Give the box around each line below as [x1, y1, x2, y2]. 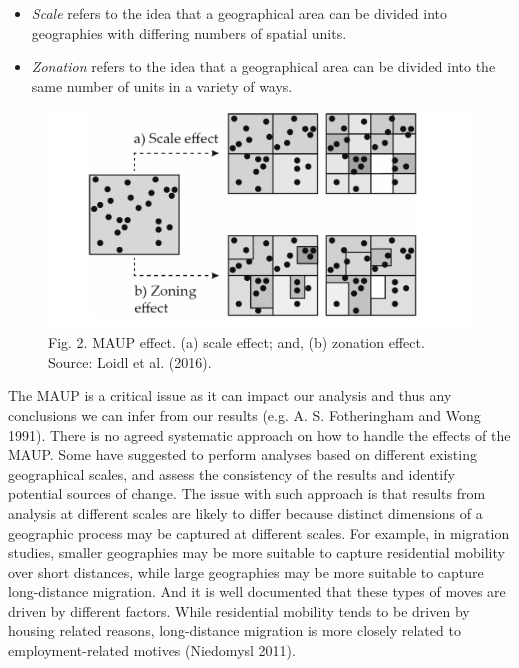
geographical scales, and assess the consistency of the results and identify [8, 463, 455, 484]
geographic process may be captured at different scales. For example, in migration [8, 522, 510, 543]
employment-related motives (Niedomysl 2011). [8, 640, 296, 661]
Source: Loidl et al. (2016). [48, 351, 212, 372]
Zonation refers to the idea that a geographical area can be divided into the [31, 56, 496, 77]
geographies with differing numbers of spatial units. [31, 22, 347, 43]
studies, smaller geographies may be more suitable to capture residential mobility [8, 542, 505, 563]
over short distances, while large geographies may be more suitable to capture [8, 561, 484, 582]
